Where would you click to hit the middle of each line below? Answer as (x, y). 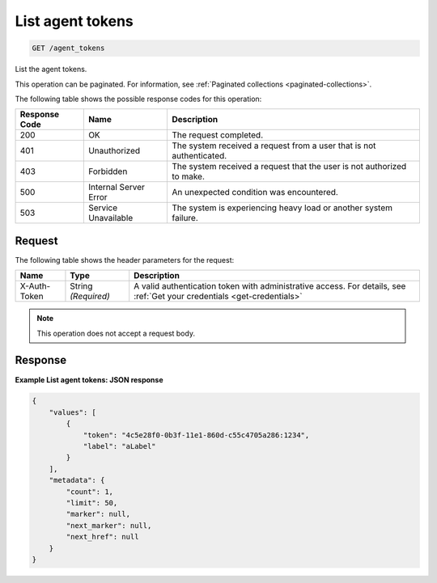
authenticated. (199, 156)
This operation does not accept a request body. (116, 333)
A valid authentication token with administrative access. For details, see (270, 286)
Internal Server (117, 188)
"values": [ (73, 412)
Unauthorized (114, 151)
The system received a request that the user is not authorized (289, 167)
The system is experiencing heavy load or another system (282, 208)
